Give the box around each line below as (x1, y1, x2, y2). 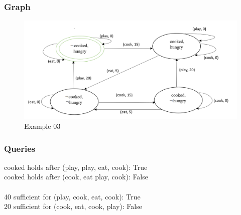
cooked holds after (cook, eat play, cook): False (4, 171, 148, 182)
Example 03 (24, 121, 61, 131)
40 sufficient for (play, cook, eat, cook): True (4, 191, 141, 201)
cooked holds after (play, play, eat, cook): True (4, 161, 148, 172)
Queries (4, 142, 36, 154)
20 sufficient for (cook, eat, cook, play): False (4, 201, 142, 211)
